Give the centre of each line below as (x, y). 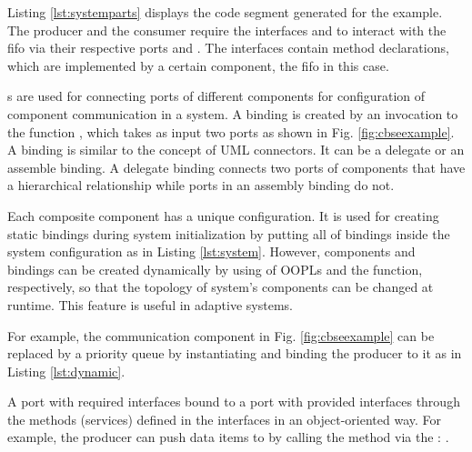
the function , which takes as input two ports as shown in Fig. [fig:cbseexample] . (231, 131)
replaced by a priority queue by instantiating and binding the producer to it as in (235, 353)
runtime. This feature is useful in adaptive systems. (150, 304)
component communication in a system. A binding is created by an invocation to (233, 113)
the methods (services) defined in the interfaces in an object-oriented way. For (225, 419)
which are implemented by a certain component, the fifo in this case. (198, 65)
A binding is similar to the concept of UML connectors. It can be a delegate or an (236, 150)
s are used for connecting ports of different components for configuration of (216, 96)
